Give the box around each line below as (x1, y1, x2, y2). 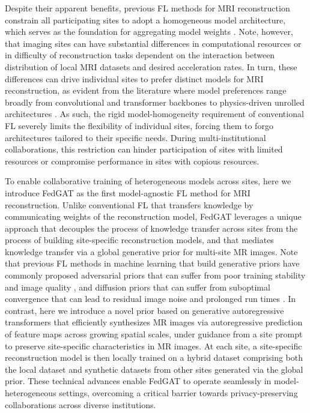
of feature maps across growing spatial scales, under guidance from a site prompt (5, 328, 303, 340)
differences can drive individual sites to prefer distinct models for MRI (5, 72, 264, 85)
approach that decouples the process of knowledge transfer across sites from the (5, 222, 298, 234)
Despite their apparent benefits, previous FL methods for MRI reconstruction (5, 2, 290, 14)
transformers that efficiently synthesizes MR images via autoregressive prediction (5, 316, 303, 328)
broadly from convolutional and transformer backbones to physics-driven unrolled (5, 95, 305, 108)
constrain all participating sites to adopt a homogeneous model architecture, (5, 13, 286, 26)
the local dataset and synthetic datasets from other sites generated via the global (5, 363, 303, 375)
